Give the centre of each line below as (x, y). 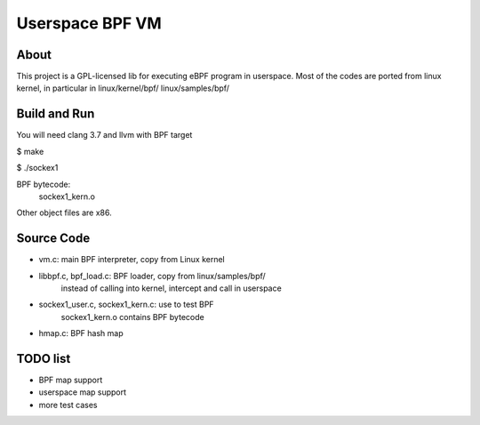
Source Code (53, 239)
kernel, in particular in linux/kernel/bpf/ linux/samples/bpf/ (123, 88)
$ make (30, 151)
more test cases (68, 405)
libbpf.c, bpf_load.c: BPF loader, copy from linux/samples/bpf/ (152, 276)
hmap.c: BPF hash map (81, 333)
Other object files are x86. (64, 212)
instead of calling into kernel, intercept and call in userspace (171, 288)
